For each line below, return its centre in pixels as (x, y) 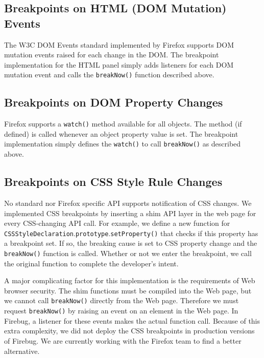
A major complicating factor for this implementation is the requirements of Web (130, 280)
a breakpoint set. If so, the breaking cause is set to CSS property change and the (131, 243)
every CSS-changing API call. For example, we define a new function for (117, 223)
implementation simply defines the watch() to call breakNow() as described (123, 144)
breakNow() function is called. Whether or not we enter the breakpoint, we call (128, 253)
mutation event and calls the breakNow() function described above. (109, 75)
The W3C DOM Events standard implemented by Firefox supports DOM (119, 44)
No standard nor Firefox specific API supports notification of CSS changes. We (128, 203)
